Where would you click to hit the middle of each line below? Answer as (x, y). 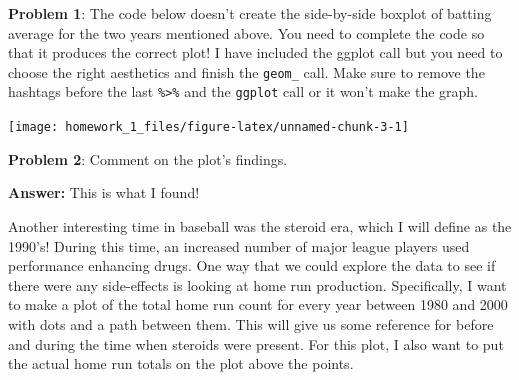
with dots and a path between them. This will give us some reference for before (251, 323)
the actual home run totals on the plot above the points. (181, 363)
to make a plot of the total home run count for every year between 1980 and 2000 (258, 304)
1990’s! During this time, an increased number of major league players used (239, 245)
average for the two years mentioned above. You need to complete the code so (246, 32)
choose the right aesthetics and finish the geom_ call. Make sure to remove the (246, 71)
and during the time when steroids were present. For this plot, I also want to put (256, 343)
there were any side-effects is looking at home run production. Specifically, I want (257, 284)
